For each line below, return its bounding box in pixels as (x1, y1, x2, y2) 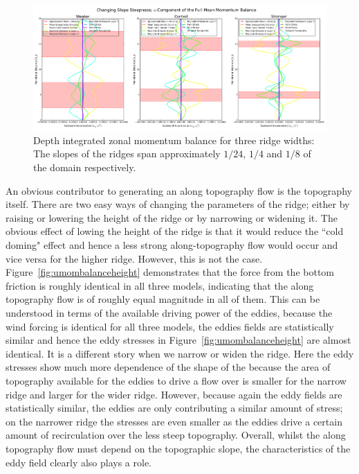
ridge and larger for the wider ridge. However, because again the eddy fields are (6, 387, 342, 401)
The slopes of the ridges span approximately (33, 146, 221, 161)
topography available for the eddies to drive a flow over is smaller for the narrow (6, 373, 347, 387)
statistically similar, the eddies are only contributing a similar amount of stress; (6, 401, 343, 415)
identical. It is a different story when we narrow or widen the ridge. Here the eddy (6, 346, 354, 360)
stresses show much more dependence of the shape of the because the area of (6, 360, 331, 374)
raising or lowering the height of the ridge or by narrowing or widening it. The (6, 210, 338, 225)
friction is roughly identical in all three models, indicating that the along (6, 278, 314, 292)
